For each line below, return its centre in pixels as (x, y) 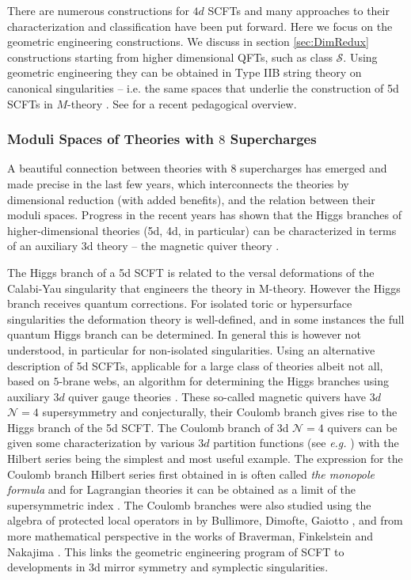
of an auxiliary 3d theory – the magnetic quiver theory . (143, 246)
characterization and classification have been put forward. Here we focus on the (200, 26)
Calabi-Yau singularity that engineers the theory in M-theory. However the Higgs (204, 288)
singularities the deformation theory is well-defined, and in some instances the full (206, 318)
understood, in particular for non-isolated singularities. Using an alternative (191, 349)
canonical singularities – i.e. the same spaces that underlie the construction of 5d (203, 87)
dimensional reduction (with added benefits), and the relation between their (191, 199)
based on (29, 381)
